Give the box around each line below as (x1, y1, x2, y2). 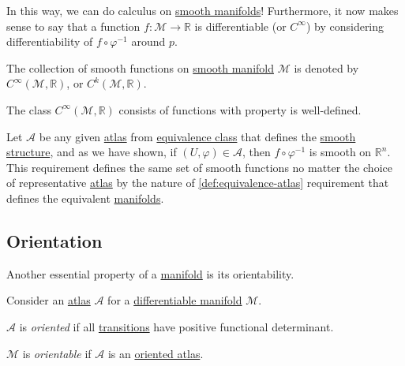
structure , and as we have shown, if (6, 144, 177, 160)
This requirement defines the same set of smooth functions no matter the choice (6, 159, 392, 175)
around (131, 33, 166, 50)
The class (6, 101, 51, 118)
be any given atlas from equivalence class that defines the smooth (39, 128, 356, 144)
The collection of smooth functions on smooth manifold (6, 59, 274, 76)
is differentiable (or (194, 17, 287, 34)
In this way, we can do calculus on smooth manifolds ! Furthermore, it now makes (6, 2, 399, 18)
